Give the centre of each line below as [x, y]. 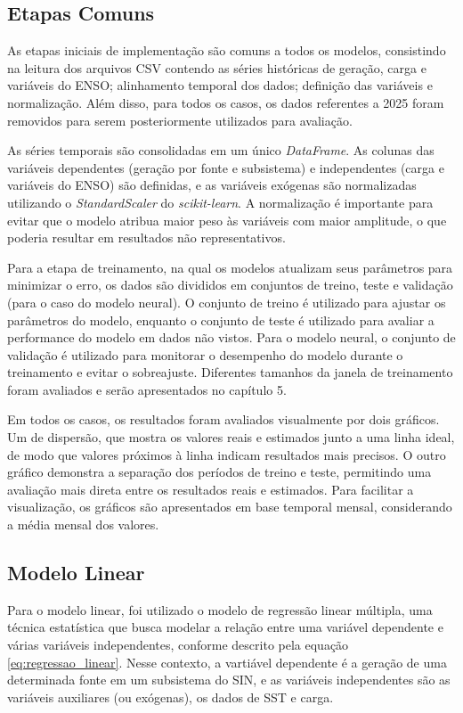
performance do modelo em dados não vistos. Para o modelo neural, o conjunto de [231, 337]
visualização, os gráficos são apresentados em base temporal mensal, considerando [230, 507]
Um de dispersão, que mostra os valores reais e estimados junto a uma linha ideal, [231, 437]
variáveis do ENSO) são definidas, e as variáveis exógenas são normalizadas [212, 185]
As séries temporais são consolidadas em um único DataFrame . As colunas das [221, 150]
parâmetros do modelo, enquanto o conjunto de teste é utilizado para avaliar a [221, 320]
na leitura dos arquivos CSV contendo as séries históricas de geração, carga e [217, 67]
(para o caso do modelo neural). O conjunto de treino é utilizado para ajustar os [227, 302]
